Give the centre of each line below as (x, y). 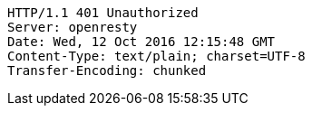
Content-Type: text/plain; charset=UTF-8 (156, 56)
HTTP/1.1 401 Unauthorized (103, 13)
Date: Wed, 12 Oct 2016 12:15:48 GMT (141, 42)
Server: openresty (73, 27)
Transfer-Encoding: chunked (107, 71)
